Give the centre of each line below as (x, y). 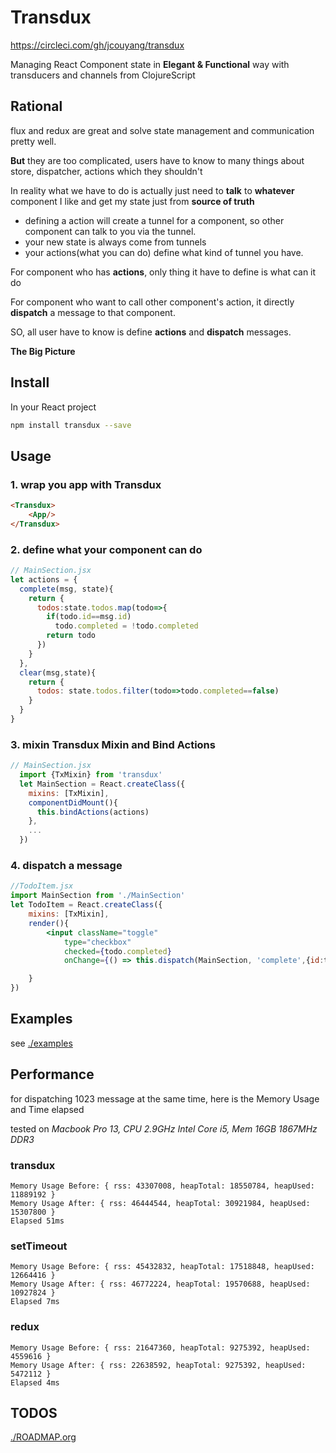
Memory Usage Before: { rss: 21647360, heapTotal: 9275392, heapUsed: (160, 1347)
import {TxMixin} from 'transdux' (91, 775)
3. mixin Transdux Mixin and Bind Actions (113, 744)
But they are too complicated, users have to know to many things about (157, 160)
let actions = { (44, 579)
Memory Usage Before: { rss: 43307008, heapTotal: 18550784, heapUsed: (162, 1186)
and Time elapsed (47, 1109)
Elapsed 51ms (37, 1221)
